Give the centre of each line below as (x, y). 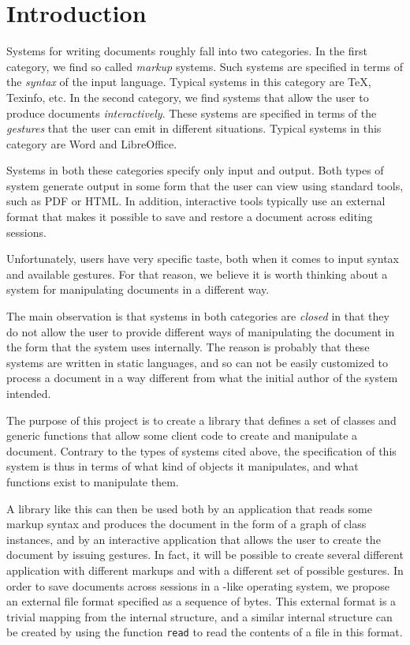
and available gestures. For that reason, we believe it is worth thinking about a (197, 274)
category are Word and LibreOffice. (92, 143)
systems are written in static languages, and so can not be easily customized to (198, 362)
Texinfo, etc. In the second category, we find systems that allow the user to (188, 97)
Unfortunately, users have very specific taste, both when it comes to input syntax (203, 259)
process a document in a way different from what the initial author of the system (202, 378)
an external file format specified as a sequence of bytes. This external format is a (201, 601)
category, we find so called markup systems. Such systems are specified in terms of (205, 66)
